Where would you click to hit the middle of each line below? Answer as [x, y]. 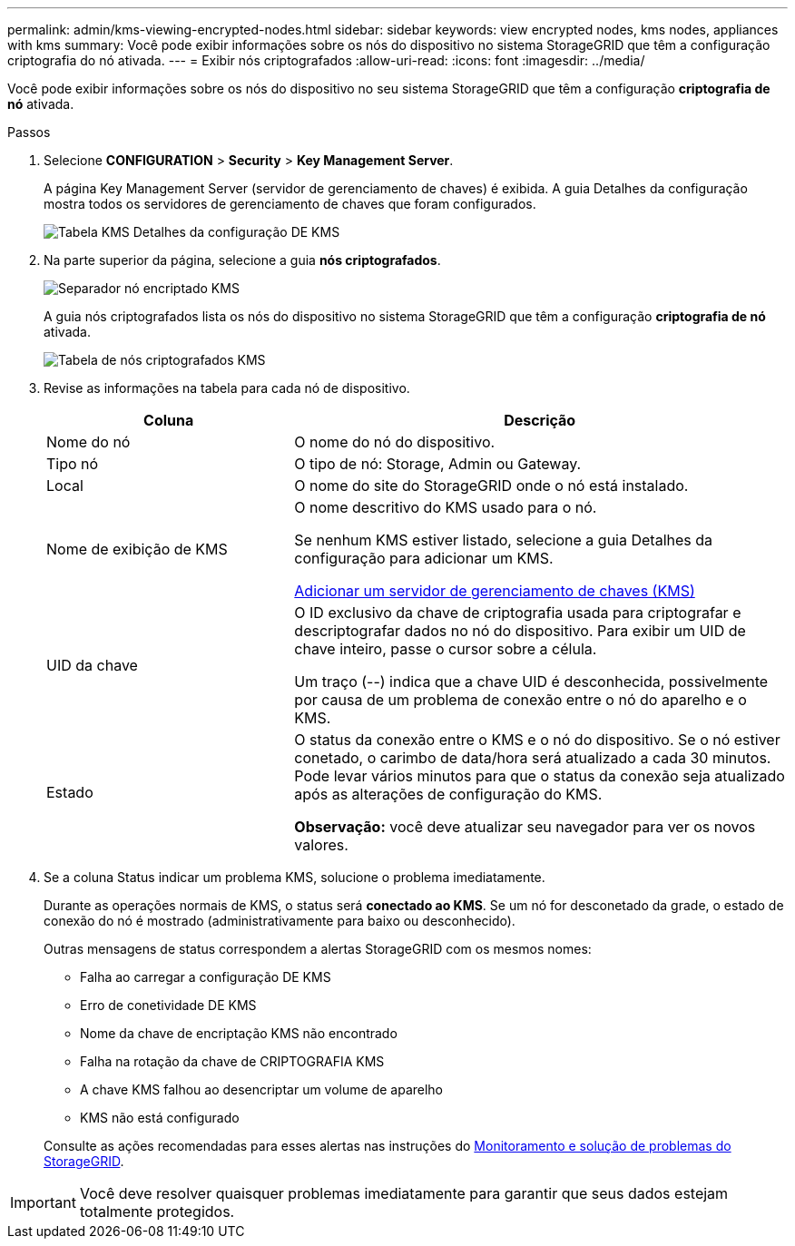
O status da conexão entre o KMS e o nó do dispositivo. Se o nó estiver [537, 740]
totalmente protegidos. [157, 1212]
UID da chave [92, 665]
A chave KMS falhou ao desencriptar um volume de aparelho [262, 1089]
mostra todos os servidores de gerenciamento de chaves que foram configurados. [290, 204]
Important [43, 1202]
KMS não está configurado [160, 1118]
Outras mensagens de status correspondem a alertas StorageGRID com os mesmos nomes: [318, 949]
